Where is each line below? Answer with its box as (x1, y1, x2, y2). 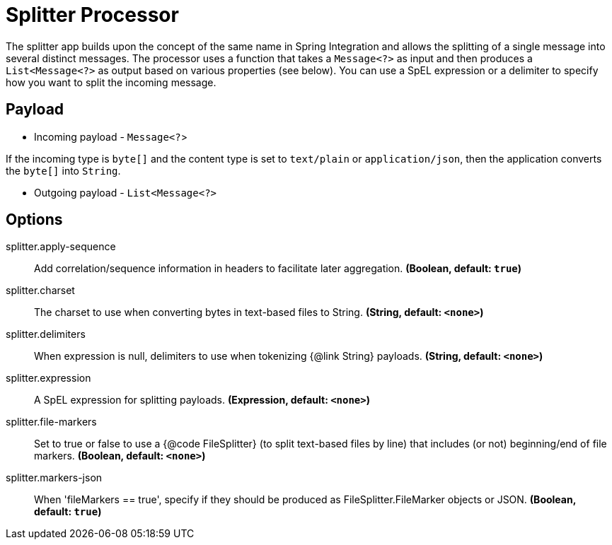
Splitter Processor (6, 3, 179, 27)
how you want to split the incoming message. (6, 76, 216, 88)
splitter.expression (6, 372, 91, 385)
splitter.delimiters (6, 328, 86, 341)
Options (6, 211, 63, 229)
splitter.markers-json (6, 471, 103, 484)
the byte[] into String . (6, 164, 121, 177)
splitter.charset (6, 284, 75, 297)
